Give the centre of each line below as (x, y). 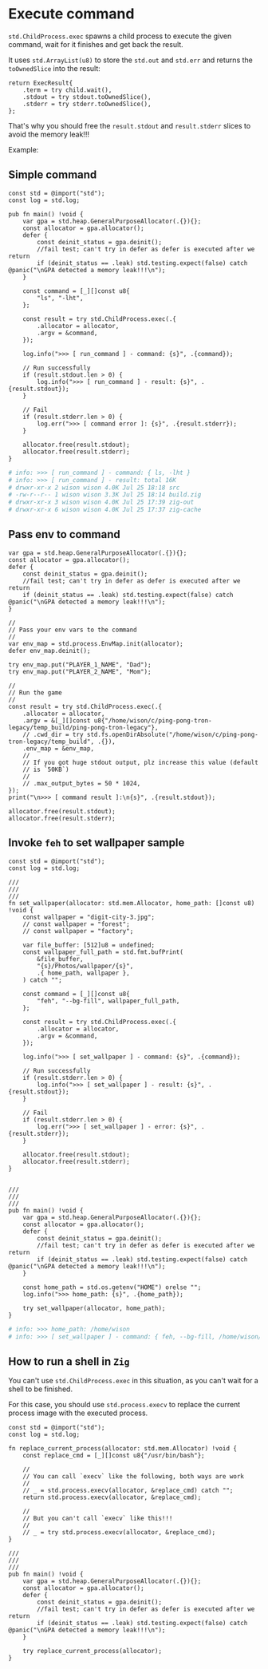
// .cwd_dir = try (53, 734)
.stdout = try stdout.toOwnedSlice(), (87, 97)
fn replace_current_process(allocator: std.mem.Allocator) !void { (123, 1449)
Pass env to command (65, 534)
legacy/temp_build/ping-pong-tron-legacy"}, (83, 727)
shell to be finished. (41, 1389)
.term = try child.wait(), (67, 90)
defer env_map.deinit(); (49, 651)
